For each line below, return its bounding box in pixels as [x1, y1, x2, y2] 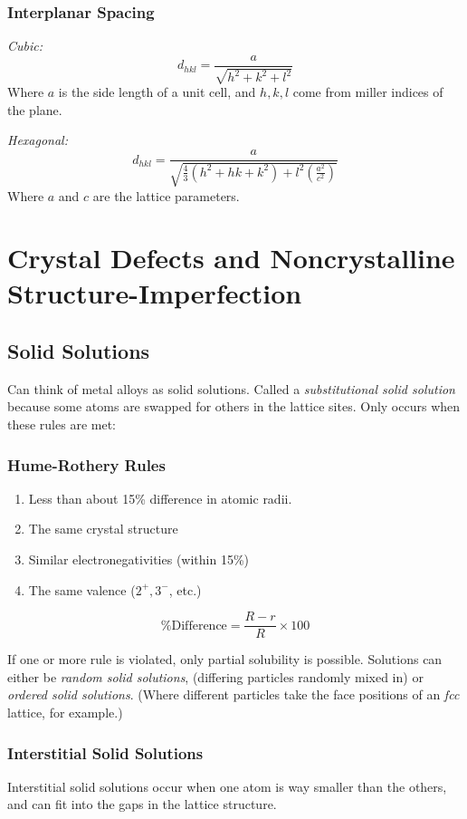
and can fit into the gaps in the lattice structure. [7, 795, 277, 814]
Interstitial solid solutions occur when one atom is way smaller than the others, [7, 776, 447, 795]
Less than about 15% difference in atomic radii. [28, 488, 292, 507]
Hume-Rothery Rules [7, 453, 166, 476]
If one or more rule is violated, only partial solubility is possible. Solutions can [7, 650, 443, 669]
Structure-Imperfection [7, 275, 302, 312]
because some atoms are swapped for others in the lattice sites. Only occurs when [7, 397, 461, 416]
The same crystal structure [28, 519, 178, 538]
